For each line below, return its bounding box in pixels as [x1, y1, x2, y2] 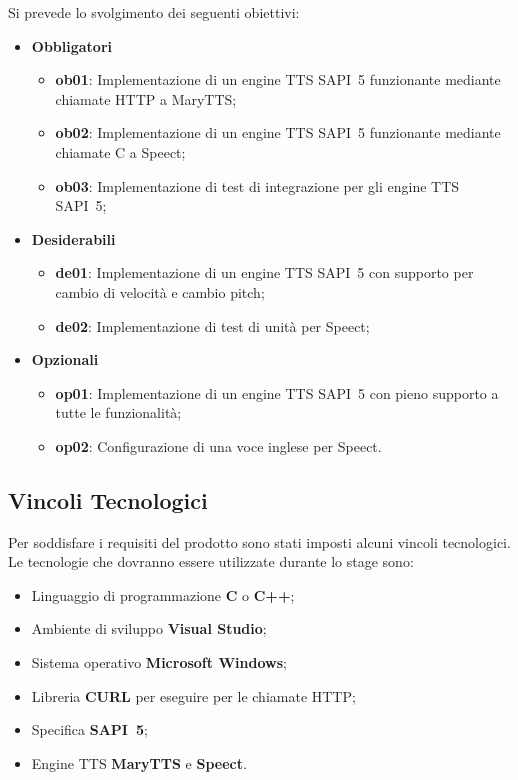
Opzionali [31, 349, 99, 370]
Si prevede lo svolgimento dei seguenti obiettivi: [8, 2, 300, 22]
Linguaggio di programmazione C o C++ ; [31, 584, 295, 605]
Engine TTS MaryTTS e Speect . [31, 752, 247, 773]
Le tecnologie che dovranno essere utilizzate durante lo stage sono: [8, 551, 414, 572]
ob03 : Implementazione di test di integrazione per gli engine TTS [55, 175, 460, 196]
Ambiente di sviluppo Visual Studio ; [31, 618, 267, 639]
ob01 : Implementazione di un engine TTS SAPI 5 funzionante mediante [55, 69, 501, 90]
